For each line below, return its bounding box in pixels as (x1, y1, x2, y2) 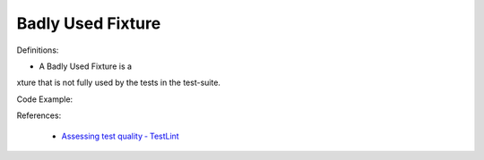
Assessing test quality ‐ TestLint (61, 131, 179, 141)
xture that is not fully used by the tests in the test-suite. (16, 77, 221, 88)
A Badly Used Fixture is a (39, 61, 133, 72)
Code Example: (16, 94, 73, 105)
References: (16, 110, 62, 121)
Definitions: (16, 45, 59, 55)
